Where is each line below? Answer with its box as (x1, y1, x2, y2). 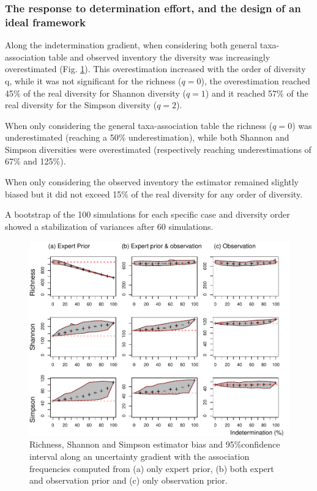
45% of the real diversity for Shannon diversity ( (5, 86, 186, 99)
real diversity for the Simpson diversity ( (5, 98, 157, 111)
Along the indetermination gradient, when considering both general (5, 39, 258, 51)
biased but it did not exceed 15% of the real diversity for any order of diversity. (5, 187, 303, 200)
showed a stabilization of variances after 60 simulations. (5, 220, 214, 232)
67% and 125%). (5, 155, 66, 168)
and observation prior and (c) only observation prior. (29, 474, 228, 487)
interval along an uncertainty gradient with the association (29, 449, 250, 462)
